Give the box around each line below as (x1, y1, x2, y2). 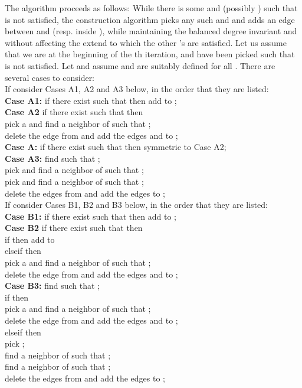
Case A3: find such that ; (5, 152, 100, 164)
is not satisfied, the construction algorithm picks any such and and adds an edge (5, 13, 295, 25)
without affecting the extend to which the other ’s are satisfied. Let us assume (5, 36, 287, 48)
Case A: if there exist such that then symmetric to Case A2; (5, 141, 226, 153)
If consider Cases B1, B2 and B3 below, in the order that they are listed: (5, 198, 268, 211)
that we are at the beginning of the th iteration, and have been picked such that (5, 48, 295, 60)
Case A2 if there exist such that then (5, 106, 143, 118)
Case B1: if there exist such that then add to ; (5, 210, 176, 222)
